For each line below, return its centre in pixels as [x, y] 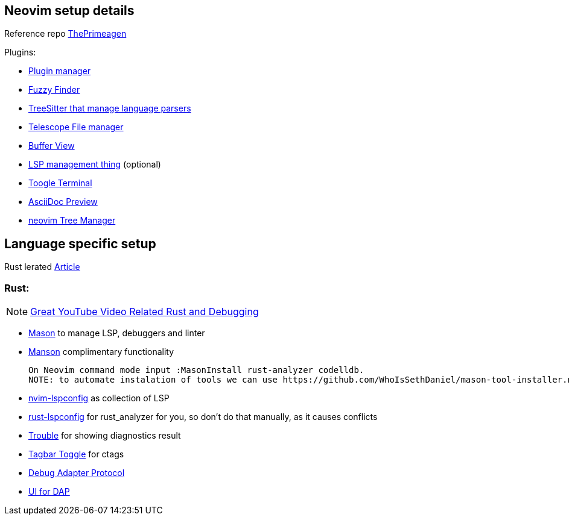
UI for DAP [49, 492]
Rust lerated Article [42, 267]
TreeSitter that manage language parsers [110, 108]
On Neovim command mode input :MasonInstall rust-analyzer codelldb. [196, 370]
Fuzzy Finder [54, 90]
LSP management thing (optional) [95, 164]
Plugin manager [60, 71]
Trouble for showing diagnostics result [105, 436]
